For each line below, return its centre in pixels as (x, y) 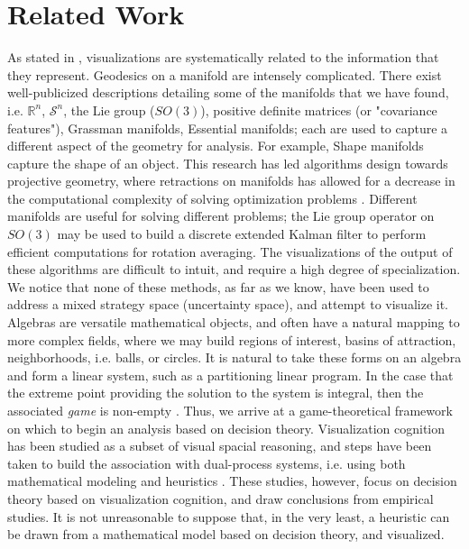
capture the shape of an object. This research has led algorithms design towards (228, 163)
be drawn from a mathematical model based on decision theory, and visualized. (226, 534)
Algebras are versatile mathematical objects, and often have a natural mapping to (234, 322)
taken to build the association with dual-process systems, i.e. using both (207, 463)
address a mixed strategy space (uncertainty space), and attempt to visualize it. (228, 304)
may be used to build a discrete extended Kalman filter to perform (242, 234)
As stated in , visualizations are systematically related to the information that (223, 57)
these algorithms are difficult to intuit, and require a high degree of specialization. (234, 269)
